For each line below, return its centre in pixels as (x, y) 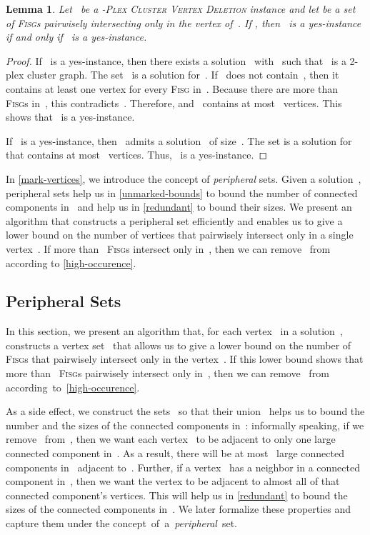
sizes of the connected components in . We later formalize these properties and (179, 509)
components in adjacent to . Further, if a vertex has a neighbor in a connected (183, 467)
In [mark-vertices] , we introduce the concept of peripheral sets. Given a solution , (184, 178)
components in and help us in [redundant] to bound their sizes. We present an (179, 207)
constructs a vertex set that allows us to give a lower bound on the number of (179, 345)
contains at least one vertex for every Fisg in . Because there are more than (172, 88)
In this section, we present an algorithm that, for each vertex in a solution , (174, 331)
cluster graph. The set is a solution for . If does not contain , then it (183, 75)
